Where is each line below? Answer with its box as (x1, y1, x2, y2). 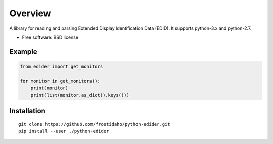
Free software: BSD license (22, 34, 78, 40)
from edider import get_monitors (20, 63, 103, 69)
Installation (9, 106, 45, 115)
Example (9, 47, 37, 56)
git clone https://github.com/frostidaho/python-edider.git (18, 121, 170, 127)
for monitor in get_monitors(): (20, 78, 101, 84)
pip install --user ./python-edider (18, 128, 109, 134)
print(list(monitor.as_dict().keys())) (30, 92, 130, 98)
